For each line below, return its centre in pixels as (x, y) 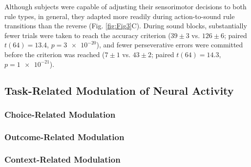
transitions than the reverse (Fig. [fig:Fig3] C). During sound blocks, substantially (126, 26)
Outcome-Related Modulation (64, 136)
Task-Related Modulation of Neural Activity (119, 90)
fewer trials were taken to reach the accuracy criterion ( (88, 35)
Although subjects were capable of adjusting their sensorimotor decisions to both (125, 6)
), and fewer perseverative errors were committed (170, 45)
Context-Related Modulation (63, 159)
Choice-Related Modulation (60, 114)
